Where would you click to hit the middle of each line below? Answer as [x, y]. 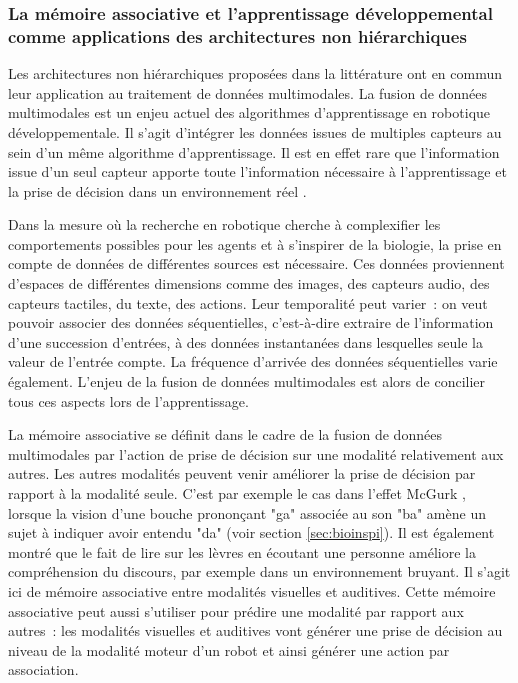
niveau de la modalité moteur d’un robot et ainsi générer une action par [229, 649]
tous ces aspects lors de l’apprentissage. [128, 400]
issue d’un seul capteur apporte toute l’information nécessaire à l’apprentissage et [257, 171]
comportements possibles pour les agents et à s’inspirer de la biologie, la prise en [255, 243]
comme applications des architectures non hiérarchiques [237, 35]
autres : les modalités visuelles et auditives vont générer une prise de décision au [255, 630]
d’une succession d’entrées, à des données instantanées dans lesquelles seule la [245, 341]
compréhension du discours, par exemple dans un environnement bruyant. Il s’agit [259, 571]
